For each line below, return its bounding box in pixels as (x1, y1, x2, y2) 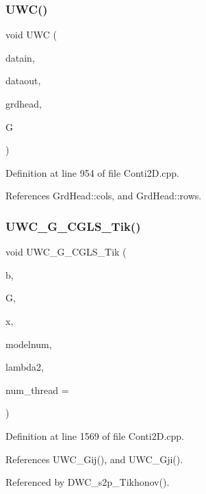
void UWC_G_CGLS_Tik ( (5, 245, 127, 259)
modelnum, (5, 336, 52, 351)
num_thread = (5, 382, 69, 397)
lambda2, (5, 360, 44, 374)
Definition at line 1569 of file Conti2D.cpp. (5, 428, 184, 443)
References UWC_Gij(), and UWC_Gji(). (5, 452, 183, 466)
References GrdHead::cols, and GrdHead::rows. (5, 188, 202, 203)
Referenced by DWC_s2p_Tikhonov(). (5, 475, 170, 489)
